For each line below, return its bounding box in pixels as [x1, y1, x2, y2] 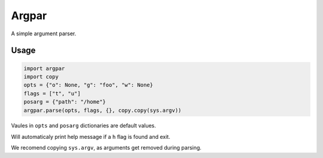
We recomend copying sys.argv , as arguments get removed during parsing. [11, 144, 202, 151]
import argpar [23, 65, 65, 72]
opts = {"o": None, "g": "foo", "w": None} [23, 81, 154, 89]
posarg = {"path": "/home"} [23, 99, 106, 105]
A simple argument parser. [11, 30, 77, 37]
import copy [23, 73, 59, 80]
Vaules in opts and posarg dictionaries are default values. [11, 122, 157, 129]
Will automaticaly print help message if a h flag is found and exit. [11, 133, 170, 140]
